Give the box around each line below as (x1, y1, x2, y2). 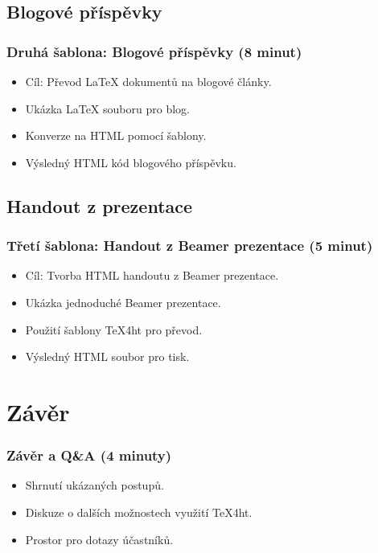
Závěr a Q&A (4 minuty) (6, 445, 172, 465)
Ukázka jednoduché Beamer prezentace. (25, 293, 221, 310)
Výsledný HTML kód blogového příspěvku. (25, 154, 236, 170)
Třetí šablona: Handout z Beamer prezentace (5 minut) (6, 236, 373, 256)
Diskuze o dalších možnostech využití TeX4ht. (25, 503, 253, 520)
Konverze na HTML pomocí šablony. (25, 127, 207, 144)
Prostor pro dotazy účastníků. (25, 530, 174, 547)
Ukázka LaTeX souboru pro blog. (25, 100, 190, 117)
